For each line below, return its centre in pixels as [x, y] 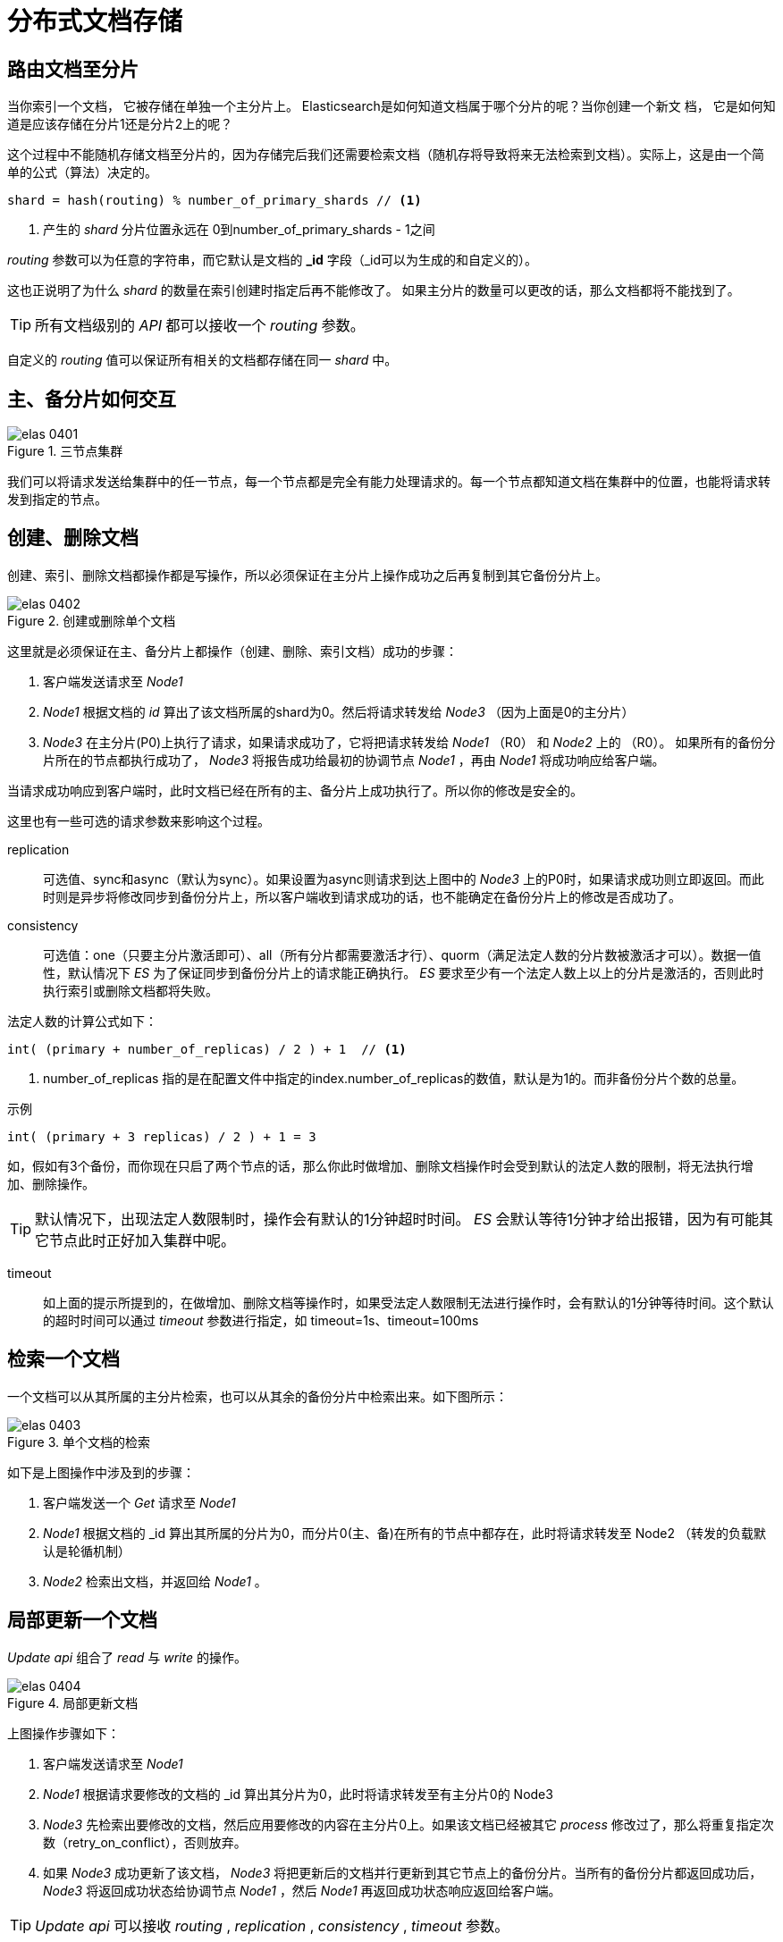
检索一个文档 [63, 1359]
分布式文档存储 [95, 21]
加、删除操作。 [51, 1183]
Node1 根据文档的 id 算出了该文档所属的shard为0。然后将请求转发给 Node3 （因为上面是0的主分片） [339, 711]
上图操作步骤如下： [63, 1733]
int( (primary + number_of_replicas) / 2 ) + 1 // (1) [207, 1049]
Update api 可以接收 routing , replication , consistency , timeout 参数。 [272, 1925]
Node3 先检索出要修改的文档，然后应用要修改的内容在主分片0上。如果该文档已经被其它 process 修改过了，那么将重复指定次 [408, 1824]
